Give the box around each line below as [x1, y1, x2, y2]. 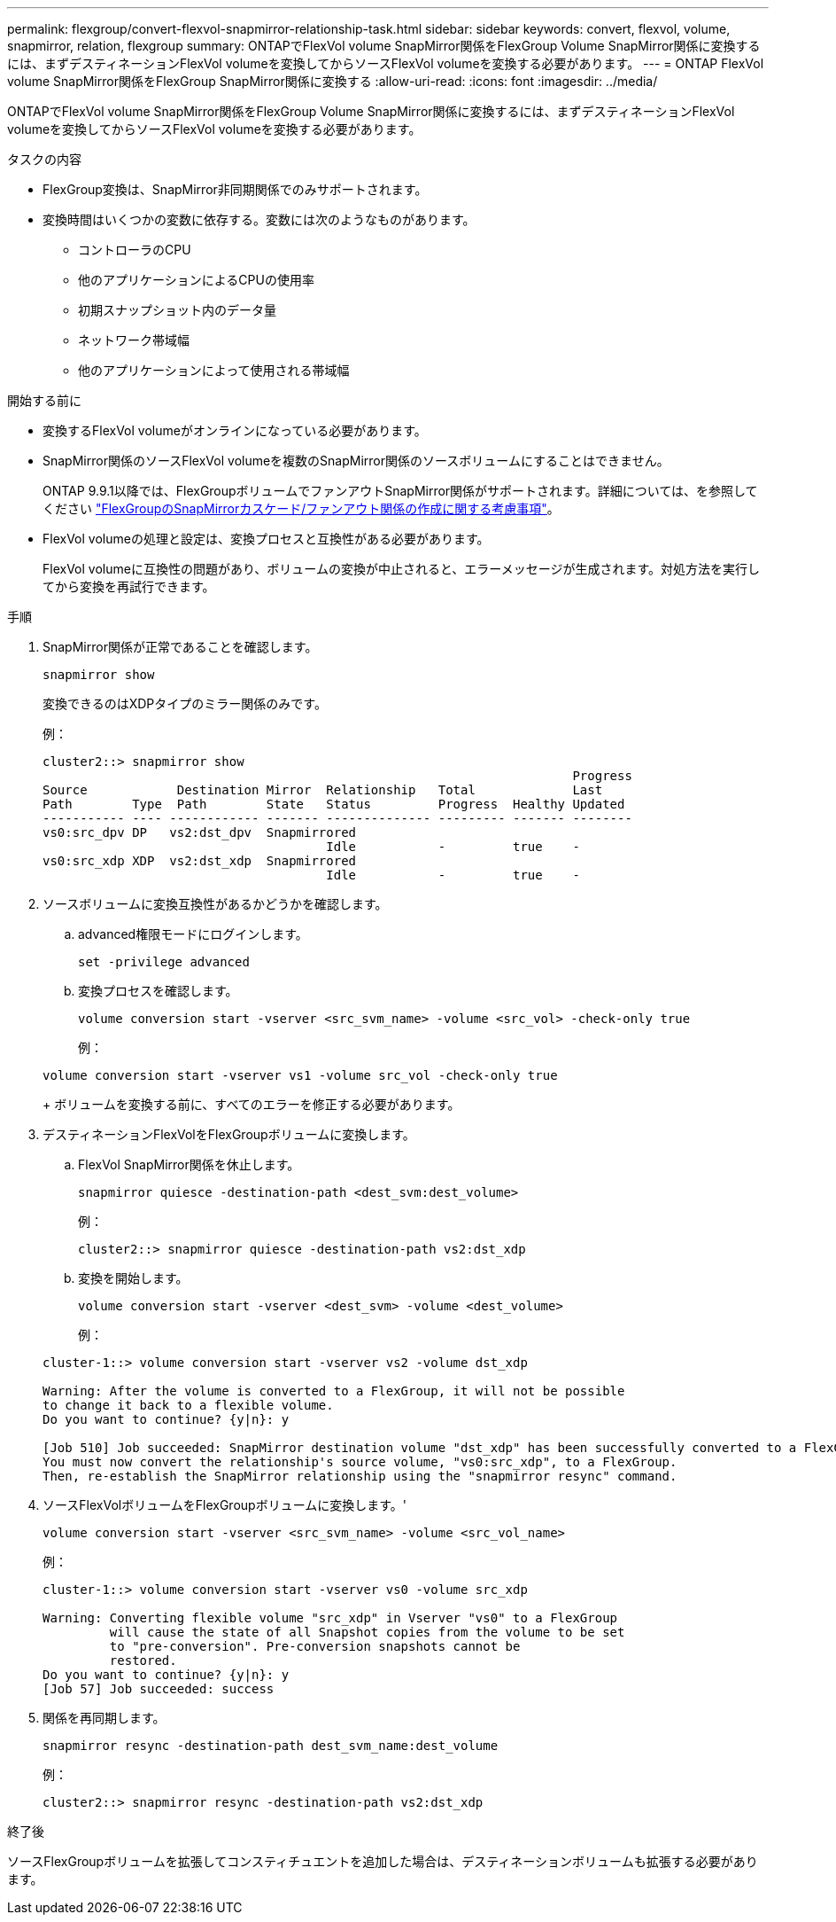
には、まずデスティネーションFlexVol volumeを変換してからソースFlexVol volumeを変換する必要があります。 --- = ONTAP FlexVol [7, 56, 764, 71]
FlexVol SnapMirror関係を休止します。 [78, 1157, 300, 1172]
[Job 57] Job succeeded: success [43, 1682, 275, 1696]
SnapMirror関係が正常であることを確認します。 [43, 639, 318, 654]
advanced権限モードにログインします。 [78, 926, 308, 941]
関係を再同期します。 [43, 1710, 166, 1725]
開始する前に [7, 393, 81, 408]
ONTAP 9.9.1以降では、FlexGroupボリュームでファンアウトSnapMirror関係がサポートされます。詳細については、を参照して [43, 483, 758, 498]
